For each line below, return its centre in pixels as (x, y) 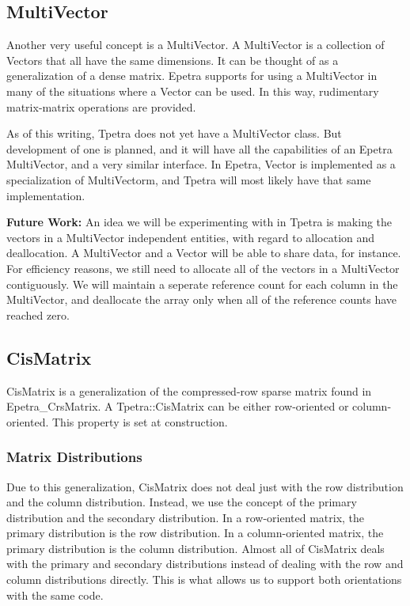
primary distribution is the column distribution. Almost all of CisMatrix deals (196, 548)
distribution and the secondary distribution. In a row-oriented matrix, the (186, 517)
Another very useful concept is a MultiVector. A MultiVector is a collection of (196, 45)
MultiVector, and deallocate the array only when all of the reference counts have (201, 299)
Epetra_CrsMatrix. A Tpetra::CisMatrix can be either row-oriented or (178, 406)
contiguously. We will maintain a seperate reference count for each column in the (202, 284)
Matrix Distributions (74, 457)
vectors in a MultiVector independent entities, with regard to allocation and (191, 237)
